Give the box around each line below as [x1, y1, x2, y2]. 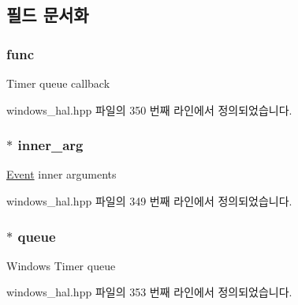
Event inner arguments [6, 166, 117, 183]
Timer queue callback [6, 75, 110, 91]
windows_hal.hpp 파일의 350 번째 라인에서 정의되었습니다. [6, 101, 292, 118]
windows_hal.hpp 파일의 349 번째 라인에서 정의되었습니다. [6, 193, 292, 209]
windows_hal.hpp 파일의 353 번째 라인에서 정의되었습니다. [6, 284, 292, 300]
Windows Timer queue [6, 257, 116, 273]
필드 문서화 [6, 2, 89, 27]
